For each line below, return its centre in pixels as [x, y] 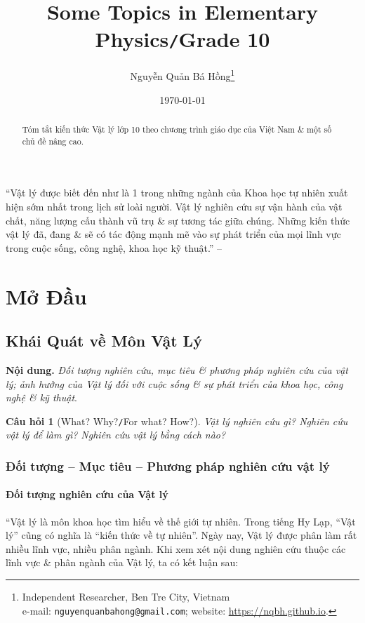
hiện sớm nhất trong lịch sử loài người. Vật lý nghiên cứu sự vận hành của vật [174, 206]
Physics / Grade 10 [182, 39]
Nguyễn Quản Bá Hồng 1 [182, 75]
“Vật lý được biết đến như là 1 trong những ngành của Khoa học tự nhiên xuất [177, 193]
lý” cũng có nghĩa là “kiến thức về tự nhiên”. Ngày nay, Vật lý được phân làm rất [181, 535]
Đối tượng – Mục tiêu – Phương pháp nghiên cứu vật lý [168, 465]
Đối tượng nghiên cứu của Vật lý [87, 494]
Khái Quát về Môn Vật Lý [104, 341]
